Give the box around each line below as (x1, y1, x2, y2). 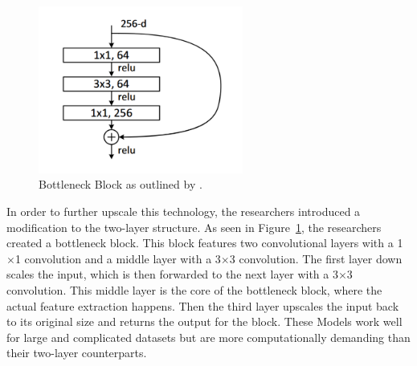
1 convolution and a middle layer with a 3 (14, 250, 221, 266)
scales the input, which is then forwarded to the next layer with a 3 (6, 266, 338, 283)
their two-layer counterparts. (6, 344, 147, 361)
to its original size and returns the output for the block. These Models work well (6, 313, 403, 330)
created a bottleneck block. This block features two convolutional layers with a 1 (6, 234, 403, 251)
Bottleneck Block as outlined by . (39, 176, 202, 193)
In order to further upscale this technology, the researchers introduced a (6, 203, 361, 219)
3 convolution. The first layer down (229, 250, 403, 266)
